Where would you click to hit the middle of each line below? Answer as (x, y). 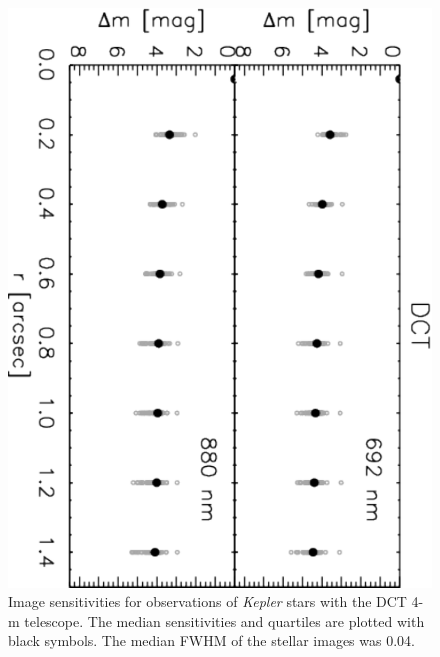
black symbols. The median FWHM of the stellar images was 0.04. (211, 640)
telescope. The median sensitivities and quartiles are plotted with (224, 620)
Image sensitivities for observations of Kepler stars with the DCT (207, 601)
